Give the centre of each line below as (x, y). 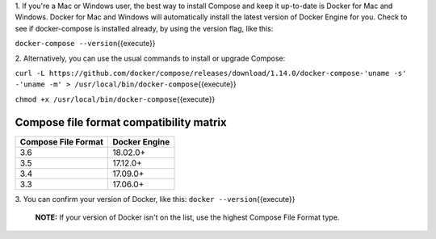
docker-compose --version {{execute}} (86, 44)
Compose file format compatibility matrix (121, 122)
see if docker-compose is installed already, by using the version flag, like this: (144, 28)
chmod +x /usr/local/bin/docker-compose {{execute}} (115, 99)
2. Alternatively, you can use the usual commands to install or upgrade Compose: (150, 58)
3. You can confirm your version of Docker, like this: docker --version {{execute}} (155, 199)
